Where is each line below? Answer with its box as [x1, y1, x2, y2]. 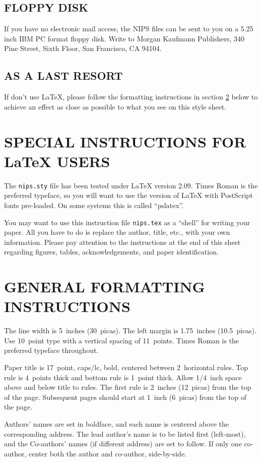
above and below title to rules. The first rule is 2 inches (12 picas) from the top [4, 382, 251, 392]
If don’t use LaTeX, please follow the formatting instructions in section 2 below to [4, 91, 258, 102]
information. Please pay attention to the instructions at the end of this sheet [4, 236, 241, 247]
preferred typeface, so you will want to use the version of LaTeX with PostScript [4, 190, 253, 200]
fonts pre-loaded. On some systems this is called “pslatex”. [4, 199, 184, 210]
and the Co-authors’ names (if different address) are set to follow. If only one [4, 438, 242, 449]
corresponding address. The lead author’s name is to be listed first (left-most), [4, 428, 246, 439]
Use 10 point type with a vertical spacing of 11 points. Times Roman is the [4, 335, 239, 345]
